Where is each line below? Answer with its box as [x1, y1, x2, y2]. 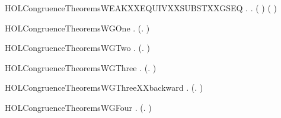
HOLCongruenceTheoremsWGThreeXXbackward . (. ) [5, 81, 203, 94]
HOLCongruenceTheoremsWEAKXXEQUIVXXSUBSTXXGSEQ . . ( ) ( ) [5, 2, 277, 14]
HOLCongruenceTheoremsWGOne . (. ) [5, 21, 150, 34]
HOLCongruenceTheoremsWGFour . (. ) [5, 101, 152, 113]
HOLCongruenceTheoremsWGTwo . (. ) [5, 42, 151, 54]
